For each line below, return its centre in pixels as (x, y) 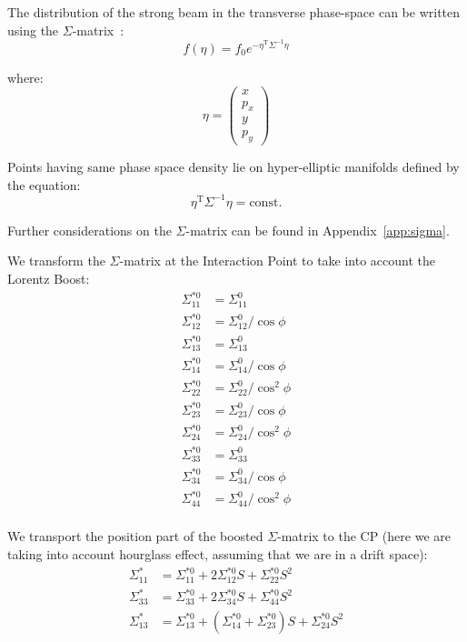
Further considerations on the (89, 230)
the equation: (44, 184)
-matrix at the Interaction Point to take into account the (278, 261)
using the (33, 30)
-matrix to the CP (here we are (364, 536)
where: (25, 77)
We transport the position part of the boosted (135, 536)
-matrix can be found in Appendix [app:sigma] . (318, 230)
